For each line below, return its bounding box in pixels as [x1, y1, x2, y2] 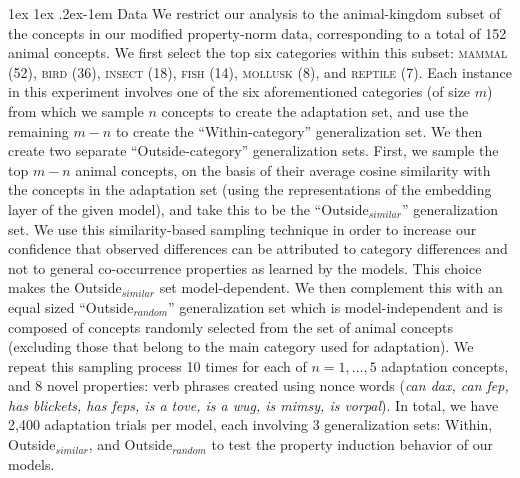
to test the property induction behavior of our [211, 434, 493, 455]
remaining [8, 120, 69, 141]
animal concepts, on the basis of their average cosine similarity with [75, 159, 491, 180]
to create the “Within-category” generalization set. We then [115, 120, 483, 141]
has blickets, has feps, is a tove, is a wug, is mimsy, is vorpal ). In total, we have [8, 394, 499, 415]
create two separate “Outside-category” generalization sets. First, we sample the [8, 140, 499, 161]
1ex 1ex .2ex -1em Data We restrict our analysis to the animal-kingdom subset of [8, 3, 501, 23]
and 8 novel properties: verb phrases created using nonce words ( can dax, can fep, [8, 375, 509, 396]
